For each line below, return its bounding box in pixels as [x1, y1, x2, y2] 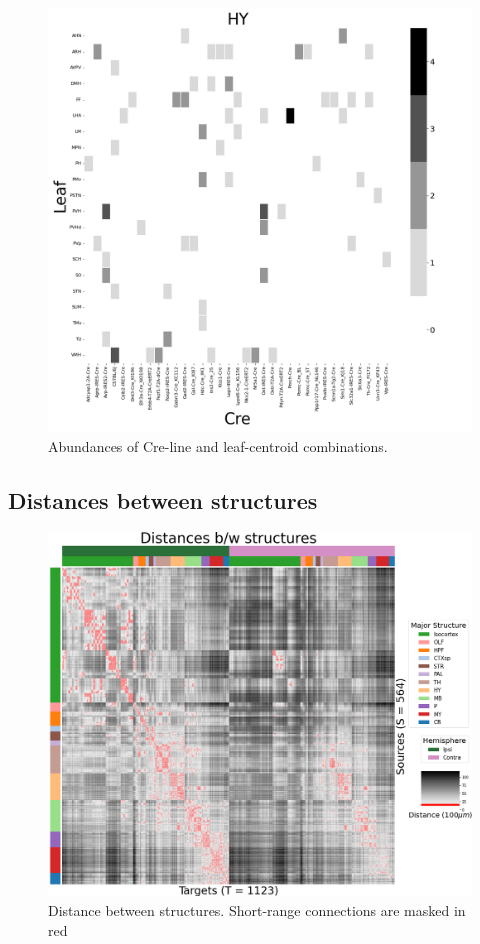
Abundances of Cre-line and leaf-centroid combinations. [48, 435, 388, 456]
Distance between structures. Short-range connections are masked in [48, 899, 466, 920]
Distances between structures [8, 484, 318, 515]
